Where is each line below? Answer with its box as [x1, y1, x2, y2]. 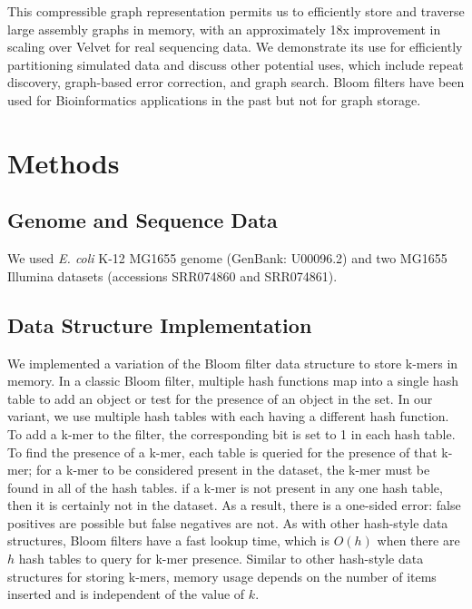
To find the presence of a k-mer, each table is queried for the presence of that [7, 442, 438, 461]
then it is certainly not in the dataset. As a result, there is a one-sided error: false [7, 496, 461, 515]
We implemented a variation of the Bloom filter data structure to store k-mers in [7, 353, 458, 372]
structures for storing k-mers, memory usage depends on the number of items [7, 566, 437, 585]
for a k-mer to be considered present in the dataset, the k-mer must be [35, 460, 430, 479]
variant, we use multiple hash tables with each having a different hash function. [7, 407, 449, 426]
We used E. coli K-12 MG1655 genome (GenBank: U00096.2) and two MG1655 [7, 249, 447, 268]
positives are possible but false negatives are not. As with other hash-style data [7, 513, 448, 532]
